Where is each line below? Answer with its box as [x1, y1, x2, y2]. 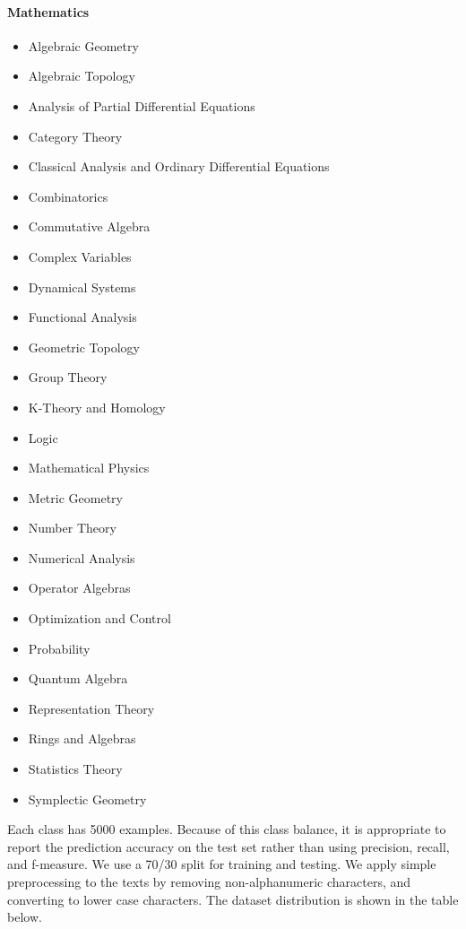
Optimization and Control [28, 609, 171, 628]
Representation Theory [28, 699, 155, 717]
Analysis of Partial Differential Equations [28, 96, 255, 115]
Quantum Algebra [28, 669, 128, 688]
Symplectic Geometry [28, 789, 147, 808]
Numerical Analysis [28, 548, 135, 567]
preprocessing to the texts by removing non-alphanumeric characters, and [7, 873, 411, 891]
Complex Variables [28, 247, 132, 265]
